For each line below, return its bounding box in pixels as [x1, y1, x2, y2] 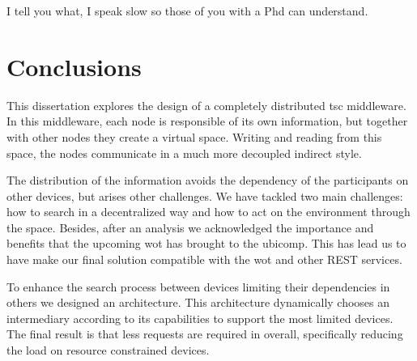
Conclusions [6, 49, 142, 83]
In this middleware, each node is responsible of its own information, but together [6, 113, 408, 130]
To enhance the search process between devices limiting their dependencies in [6, 278, 390, 295]
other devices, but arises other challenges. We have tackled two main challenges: [6, 187, 403, 204]
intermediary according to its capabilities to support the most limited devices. [6, 309, 394, 326]
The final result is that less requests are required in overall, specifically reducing [6, 325, 403, 342]
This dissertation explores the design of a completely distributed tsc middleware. [6, 96, 406, 113]
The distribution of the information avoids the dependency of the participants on [6, 172, 409, 189]
